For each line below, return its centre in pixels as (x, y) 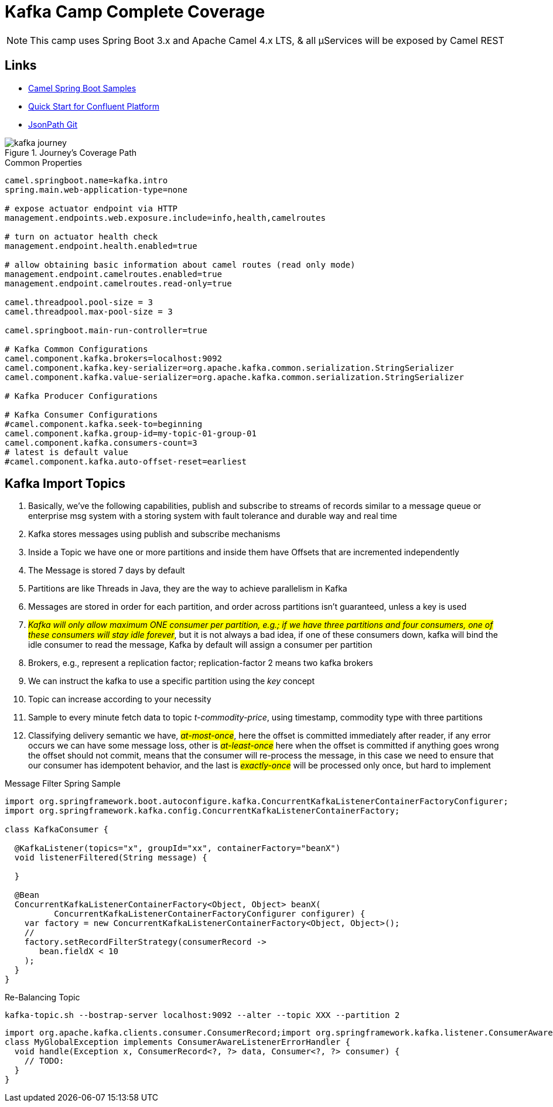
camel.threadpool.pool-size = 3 (79, 302)
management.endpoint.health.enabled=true (101, 246)
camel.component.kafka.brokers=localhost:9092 (113, 358)
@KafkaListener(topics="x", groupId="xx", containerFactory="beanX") (177, 848)
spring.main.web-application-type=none (96, 189)
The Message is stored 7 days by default (107, 570)
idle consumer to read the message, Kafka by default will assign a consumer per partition (200, 645)
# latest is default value (66, 452)
